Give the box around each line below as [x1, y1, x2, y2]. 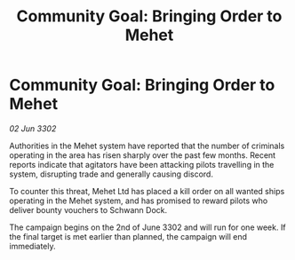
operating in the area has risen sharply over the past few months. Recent [9, 149, 276, 161]
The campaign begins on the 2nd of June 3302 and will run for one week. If [9, 222, 286, 232]
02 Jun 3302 [9, 122, 57, 134]
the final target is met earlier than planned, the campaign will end [9, 231, 247, 241]
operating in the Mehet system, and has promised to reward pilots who [9, 195, 268, 206]
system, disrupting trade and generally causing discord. [9, 169, 213, 179]
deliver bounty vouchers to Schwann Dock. [9, 204, 168, 215]
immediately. [9, 240, 56, 251]
